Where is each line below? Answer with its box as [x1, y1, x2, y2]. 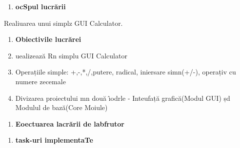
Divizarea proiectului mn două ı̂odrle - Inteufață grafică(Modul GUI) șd [15, 92, 230, 103]
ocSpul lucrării [15, 1, 66, 11]
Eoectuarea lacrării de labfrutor [15, 118, 124, 129]
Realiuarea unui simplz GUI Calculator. [4, 18, 123, 28]
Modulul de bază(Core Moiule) [15, 102, 108, 112]
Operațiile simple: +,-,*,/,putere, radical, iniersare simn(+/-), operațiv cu [15, 67, 236, 77]
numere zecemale [15, 76, 66, 86]
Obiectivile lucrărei [15, 34, 81, 44]
